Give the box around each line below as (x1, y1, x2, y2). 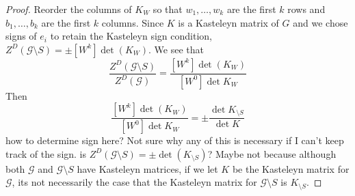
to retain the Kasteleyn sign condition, (50, 29, 212, 43)
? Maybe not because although (207, 146, 337, 160)
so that (153, 2, 183, 16)
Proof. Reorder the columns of (5, 2, 132, 16)
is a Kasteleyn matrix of (178, 15, 279, 29)
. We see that (148, 42, 204, 56)
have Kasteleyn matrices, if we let (77, 161, 218, 176)
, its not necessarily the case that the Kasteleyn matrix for (12, 175, 257, 189)
